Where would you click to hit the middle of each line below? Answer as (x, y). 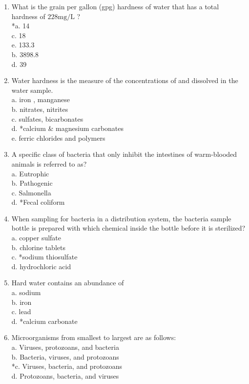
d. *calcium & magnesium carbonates (68, 128)
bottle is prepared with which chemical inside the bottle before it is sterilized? (128, 228)
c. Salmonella (31, 192)
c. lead (21, 311)
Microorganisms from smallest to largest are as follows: (94, 337)
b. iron (21, 302)
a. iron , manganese (41, 99)
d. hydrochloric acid (41, 266)
